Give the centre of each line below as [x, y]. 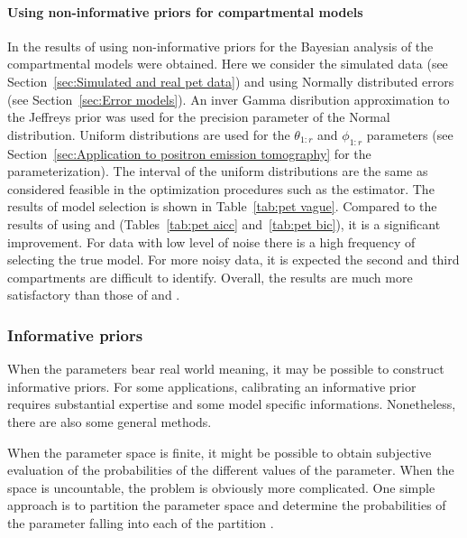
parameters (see [410, 134]
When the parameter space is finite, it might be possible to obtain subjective [220, 452]
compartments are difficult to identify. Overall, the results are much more [210, 277]
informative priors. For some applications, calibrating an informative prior [212, 386]
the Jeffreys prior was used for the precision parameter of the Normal [199, 117]
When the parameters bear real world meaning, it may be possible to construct [226, 369]
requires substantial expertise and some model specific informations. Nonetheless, [232, 404]
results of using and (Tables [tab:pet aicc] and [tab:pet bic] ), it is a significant [224, 223]
